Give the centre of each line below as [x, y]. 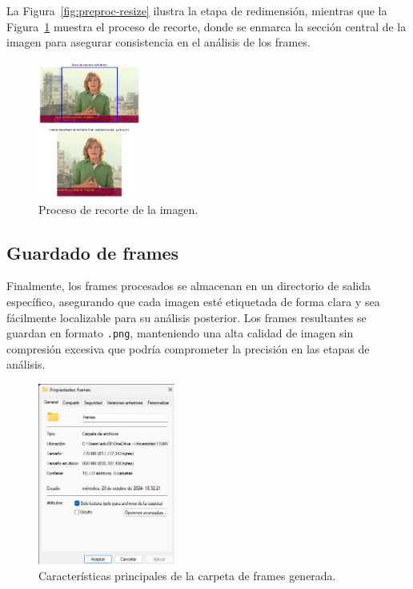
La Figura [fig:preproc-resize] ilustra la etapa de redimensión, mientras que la [197, 10]
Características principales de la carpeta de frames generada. [187, 575]
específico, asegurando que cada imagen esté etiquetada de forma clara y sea [193, 302]
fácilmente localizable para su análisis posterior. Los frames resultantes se [186, 317]
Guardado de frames [93, 252]
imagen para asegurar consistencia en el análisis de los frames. [158, 42]
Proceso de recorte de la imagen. [118, 209]
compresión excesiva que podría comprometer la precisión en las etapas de [188, 348]
